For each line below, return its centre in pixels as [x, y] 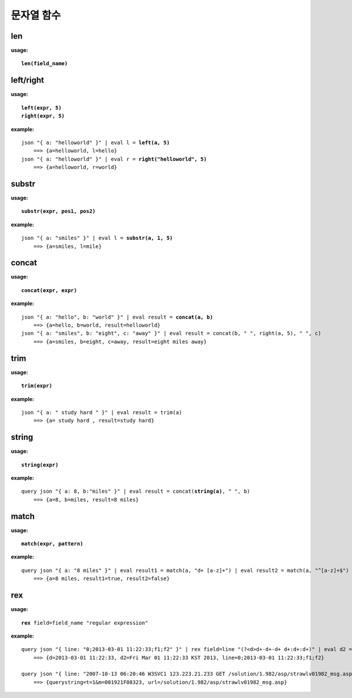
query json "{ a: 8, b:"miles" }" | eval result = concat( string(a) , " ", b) [136, 492]
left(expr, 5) [41, 108]
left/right [27, 80]
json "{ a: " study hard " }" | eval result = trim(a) [102, 412]
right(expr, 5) [43, 116]
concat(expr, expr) [49, 290]
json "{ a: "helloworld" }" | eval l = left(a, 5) [96, 143]
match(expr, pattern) [52, 544]
